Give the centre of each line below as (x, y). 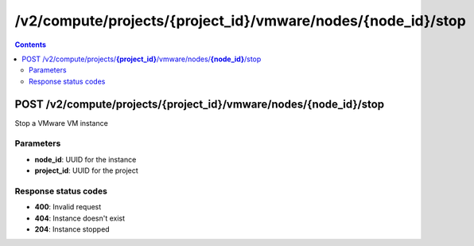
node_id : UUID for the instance (85, 159)
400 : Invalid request (68, 207)
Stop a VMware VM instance (62, 123)
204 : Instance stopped (72, 229)
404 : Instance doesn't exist (80, 218)
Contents (31, 45)
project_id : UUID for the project (86, 170)
